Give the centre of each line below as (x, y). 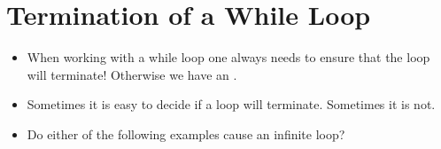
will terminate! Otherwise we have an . (132, 74)
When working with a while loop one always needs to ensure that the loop (228, 57)
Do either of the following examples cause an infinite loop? (186, 133)
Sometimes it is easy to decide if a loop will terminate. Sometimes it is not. (231, 104)
